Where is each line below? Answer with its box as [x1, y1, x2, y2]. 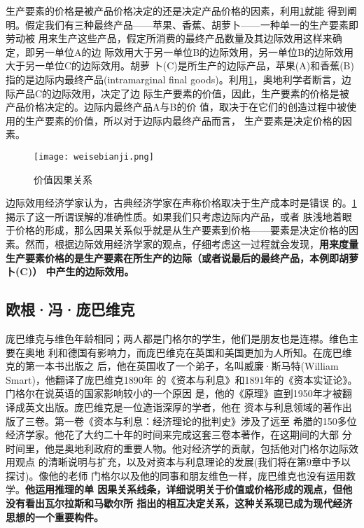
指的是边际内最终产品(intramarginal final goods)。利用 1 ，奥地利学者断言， [6, 71, 342, 86]
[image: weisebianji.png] [34, 151, 154, 162]
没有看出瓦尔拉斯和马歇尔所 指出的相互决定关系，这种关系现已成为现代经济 [6, 496, 353, 510]
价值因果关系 [34, 172, 92, 186]
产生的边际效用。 [55, 264, 134, 279]
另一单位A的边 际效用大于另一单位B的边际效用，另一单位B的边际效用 [34, 44, 353, 59]
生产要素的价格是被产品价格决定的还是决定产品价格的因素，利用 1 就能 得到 [6, 4, 347, 18]
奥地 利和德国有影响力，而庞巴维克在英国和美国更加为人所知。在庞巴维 [24, 345, 352, 359]
